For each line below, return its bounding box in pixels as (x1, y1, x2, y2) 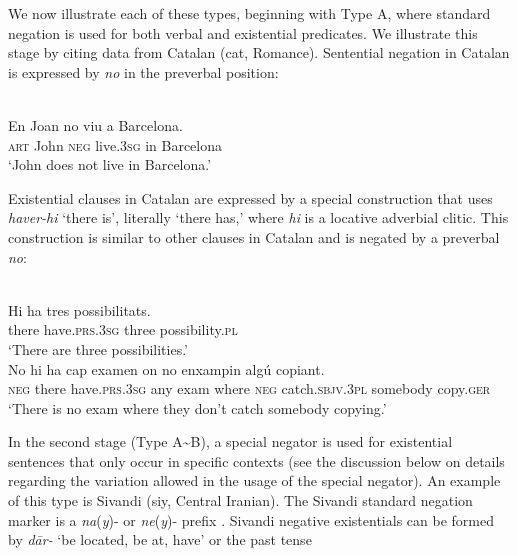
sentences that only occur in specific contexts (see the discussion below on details (8, 450, 505, 471)
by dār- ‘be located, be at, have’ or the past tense (8, 529, 312, 550)
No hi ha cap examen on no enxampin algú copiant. (8, 358, 325, 379)
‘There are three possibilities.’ (8, 338, 189, 359)
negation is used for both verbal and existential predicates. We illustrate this (8, 22, 478, 43)
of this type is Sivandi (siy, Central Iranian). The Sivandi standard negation (8, 490, 473, 511)
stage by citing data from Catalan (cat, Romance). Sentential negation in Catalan (8, 42, 510, 63)
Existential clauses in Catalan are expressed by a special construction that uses (8, 187, 493, 208)
